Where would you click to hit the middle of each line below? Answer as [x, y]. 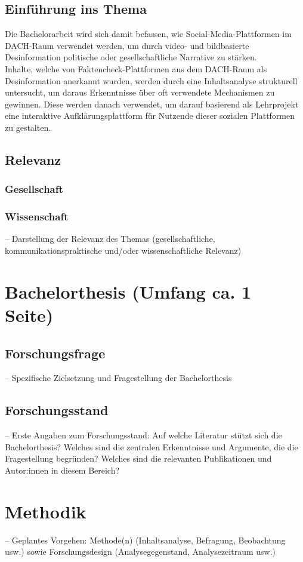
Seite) [29, 314]
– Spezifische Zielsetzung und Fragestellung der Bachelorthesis [118, 378]
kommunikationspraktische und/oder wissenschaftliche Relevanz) [123, 250]
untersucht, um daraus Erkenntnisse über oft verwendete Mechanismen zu [140, 92]
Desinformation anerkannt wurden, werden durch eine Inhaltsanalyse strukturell [151, 80]
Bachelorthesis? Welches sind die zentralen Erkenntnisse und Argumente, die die [151, 446]
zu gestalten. [28, 127]
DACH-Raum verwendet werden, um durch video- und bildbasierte [127, 45]
